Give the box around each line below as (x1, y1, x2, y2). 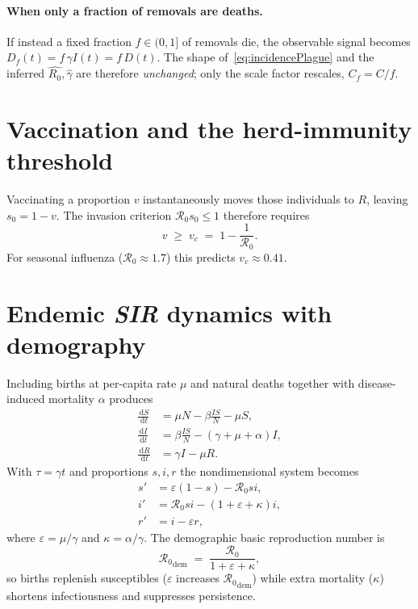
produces (109, 390, 153, 407)
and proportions (69, 463, 148, 480)
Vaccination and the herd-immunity (6, 111, 412, 145)
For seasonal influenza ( (6, 248, 123, 265)
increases (176, 569, 219, 586)
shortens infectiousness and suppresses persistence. (6, 586, 256, 603)
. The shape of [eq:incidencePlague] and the (157, 48, 374, 65)
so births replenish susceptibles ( (6, 569, 167, 586)
